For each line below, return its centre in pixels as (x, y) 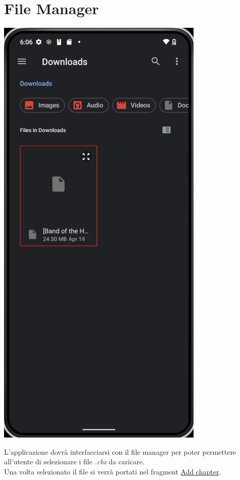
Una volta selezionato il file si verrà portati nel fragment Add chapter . (113, 471)
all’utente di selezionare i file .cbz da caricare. (74, 462)
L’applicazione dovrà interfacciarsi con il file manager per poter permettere (120, 451)
